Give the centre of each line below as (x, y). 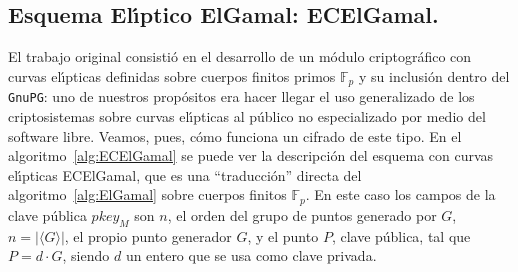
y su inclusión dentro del (434, 75)
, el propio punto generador (148, 235)
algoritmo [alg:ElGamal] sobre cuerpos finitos (147, 194)
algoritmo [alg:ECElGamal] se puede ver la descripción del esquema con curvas (251, 155)
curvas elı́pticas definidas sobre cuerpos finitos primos (172, 75)
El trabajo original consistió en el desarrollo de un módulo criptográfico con (240, 56)
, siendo (86, 255)
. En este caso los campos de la (400, 194)
